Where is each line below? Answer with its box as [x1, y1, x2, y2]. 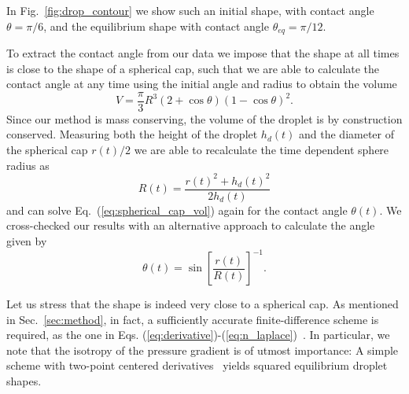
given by [6, 233, 47, 249]
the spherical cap [6, 142, 88, 158]
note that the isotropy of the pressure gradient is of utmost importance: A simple [6, 341, 399, 358]
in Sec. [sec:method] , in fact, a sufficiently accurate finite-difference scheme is [6, 311, 379, 327]
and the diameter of [299, 126, 395, 142]
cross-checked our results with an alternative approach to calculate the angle [6, 217, 375, 234]
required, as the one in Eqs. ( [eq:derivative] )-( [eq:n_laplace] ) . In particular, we [6, 326, 390, 343]
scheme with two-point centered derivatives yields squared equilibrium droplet [6, 357, 388, 374]
